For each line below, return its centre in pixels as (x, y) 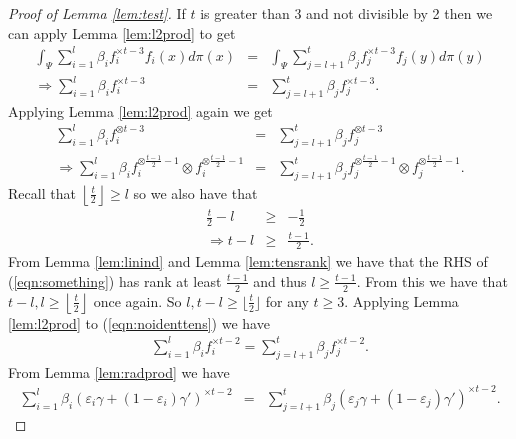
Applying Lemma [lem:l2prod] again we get (140, 110)
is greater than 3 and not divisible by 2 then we (346, 13)
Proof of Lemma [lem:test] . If (97, 13)
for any (287, 300)
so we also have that (195, 192)
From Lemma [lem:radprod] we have (119, 371)
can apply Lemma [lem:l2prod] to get (122, 32)
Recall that (42, 192)
